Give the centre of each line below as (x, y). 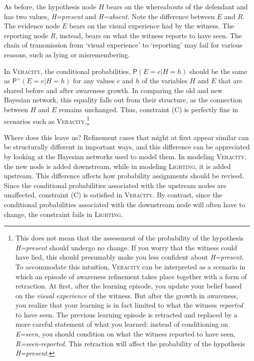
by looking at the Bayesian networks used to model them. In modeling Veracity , (125, 156)
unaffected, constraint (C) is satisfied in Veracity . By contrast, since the (113, 195)
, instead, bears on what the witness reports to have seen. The (148, 35)
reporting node (26, 35)
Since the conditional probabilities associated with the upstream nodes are (115, 185)
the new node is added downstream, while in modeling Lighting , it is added (117, 166)
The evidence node (32, 26)
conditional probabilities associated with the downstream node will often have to (125, 204)
